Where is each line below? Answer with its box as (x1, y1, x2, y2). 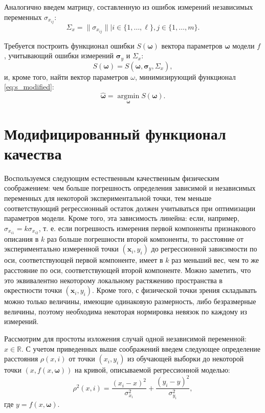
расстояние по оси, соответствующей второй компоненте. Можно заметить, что (4, 265, 251, 276)
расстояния (4, 353, 38, 364)
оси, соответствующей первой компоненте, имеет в (4, 255, 163, 265)
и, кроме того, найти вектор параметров (4, 71, 128, 82)
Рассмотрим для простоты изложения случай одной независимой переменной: (4, 333, 247, 343)
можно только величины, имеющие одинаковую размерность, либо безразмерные (4, 296, 256, 307)
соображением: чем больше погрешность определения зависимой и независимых (4, 182, 256, 193)
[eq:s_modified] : (4, 81, 54, 92)
